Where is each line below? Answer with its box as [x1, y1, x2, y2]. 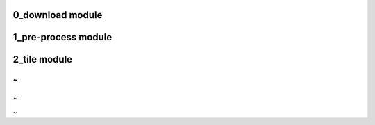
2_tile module [12, 53, 73, 65]
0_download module [12, 9, 103, 21]
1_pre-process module [12, 31, 112, 43]
